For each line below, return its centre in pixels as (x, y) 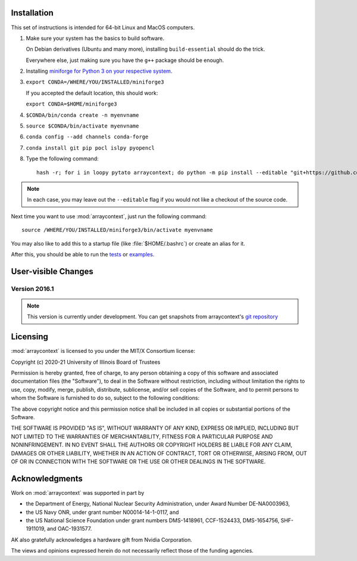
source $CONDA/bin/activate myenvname (82, 126)
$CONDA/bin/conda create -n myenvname (82, 115)
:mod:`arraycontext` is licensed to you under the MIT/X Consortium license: (103, 351)
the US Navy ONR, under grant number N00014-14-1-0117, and (102, 512)
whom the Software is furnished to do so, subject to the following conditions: (105, 398)
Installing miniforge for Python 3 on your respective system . (99, 71)
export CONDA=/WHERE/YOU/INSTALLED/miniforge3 (95, 82)
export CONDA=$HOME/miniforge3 (71, 104)
